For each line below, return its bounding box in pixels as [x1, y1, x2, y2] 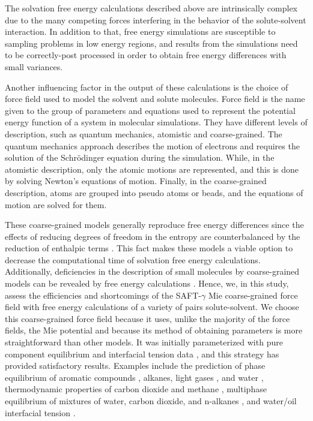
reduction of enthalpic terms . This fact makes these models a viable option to [5, 242, 293, 254]
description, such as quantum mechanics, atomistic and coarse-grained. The [5, 127, 282, 140]
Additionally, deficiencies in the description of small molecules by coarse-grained [5, 265, 300, 278]
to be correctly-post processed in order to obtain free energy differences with [5, 49, 287, 61]
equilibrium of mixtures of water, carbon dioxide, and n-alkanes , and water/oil [5, 395, 297, 407]
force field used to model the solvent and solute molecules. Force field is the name [5, 92, 305, 105]
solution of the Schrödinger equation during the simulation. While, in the [5, 151, 275, 164]
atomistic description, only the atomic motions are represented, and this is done [5, 163, 299, 175]
